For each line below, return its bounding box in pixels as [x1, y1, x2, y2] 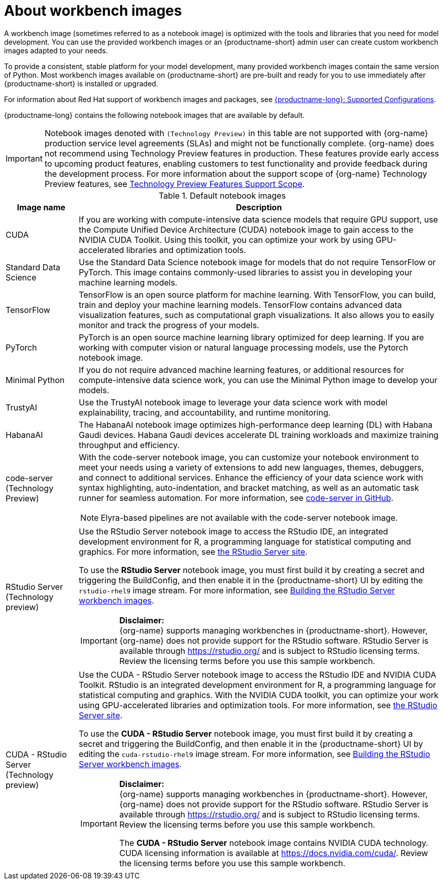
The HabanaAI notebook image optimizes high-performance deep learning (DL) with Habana [79, 419, 433, 430]
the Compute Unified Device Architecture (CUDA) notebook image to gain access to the [79, 224, 414, 235]
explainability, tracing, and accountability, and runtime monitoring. [79, 407, 331, 418]
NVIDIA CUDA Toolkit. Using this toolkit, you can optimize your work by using [79, 234, 373, 245]
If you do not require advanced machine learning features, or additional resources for [79, 364, 404, 375]
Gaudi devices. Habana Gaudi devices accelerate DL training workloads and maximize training [79, 429, 439, 440]
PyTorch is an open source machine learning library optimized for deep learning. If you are [79, 332, 424, 342]
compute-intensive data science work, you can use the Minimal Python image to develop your [79, 374, 437, 385]
